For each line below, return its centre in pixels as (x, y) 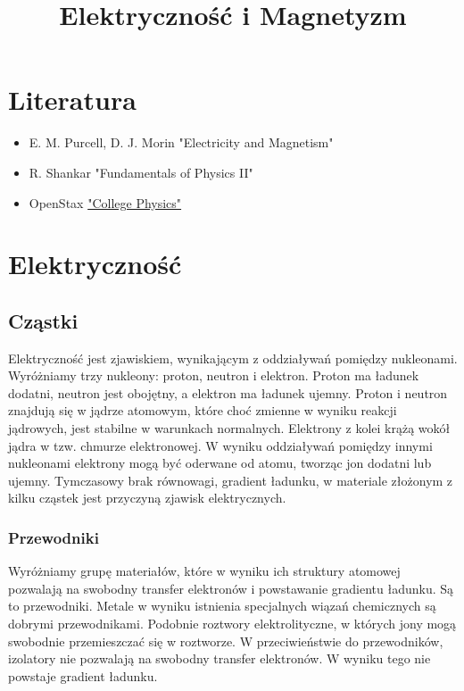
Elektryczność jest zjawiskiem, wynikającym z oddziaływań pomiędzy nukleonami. (233, 358)
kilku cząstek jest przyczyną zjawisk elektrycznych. (147, 498)
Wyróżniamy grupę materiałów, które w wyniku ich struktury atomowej (204, 571)
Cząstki (43, 320)
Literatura (72, 100)
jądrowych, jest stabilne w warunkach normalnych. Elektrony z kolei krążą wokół (229, 428)
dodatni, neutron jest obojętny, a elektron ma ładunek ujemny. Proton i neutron (228, 392)
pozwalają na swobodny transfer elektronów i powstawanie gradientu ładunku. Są (231, 588)
